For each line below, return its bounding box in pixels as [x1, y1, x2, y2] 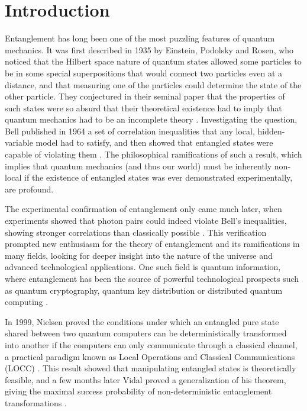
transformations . [5, 396, 67, 409]
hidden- [257, 124, 285, 137]
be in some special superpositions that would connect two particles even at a [5, 66, 283, 79]
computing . [5, 296, 49, 308]
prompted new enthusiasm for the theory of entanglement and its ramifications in [5, 237, 300, 250]
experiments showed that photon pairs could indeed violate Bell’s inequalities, [5, 214, 287, 227]
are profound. [5, 182, 54, 195]
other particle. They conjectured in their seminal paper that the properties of [5, 90, 285, 102]
